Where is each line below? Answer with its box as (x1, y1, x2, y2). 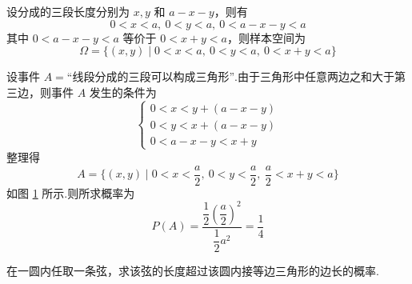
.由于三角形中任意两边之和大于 (234, 68, 394, 85)
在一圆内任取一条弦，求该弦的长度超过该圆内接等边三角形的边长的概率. (6, 262, 379, 278)
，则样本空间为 (227, 29, 306, 46)
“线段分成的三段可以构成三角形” (66, 72, 235, 84)
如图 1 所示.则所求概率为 (6, 184, 135, 201)
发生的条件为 (89, 83, 157, 100)
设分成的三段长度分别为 (6, 3, 130, 19)
